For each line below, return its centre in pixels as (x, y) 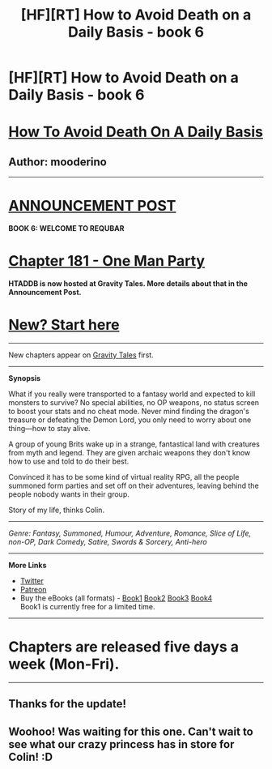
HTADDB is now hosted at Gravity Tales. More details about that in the (128, 284)
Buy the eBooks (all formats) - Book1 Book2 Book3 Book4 (116, 598)
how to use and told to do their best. (69, 461)
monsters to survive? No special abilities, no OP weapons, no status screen (134, 402)
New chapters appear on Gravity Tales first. (81, 355)
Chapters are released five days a (123, 647)
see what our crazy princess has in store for (121, 744)
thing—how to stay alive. (49, 428)
